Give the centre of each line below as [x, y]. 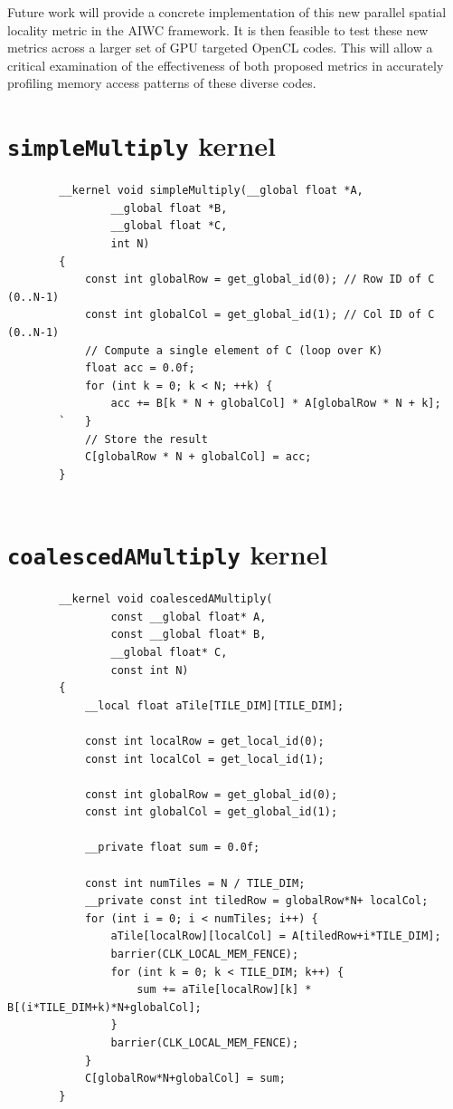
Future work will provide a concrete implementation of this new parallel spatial [227, 12]
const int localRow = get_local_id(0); [204, 741]
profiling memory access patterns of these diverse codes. [162, 83]
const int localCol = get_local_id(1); [204, 759]
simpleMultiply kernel [142, 145]
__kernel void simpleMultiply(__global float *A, [211, 191]
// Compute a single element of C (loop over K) [234, 350]
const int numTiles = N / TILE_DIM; [195, 883]
